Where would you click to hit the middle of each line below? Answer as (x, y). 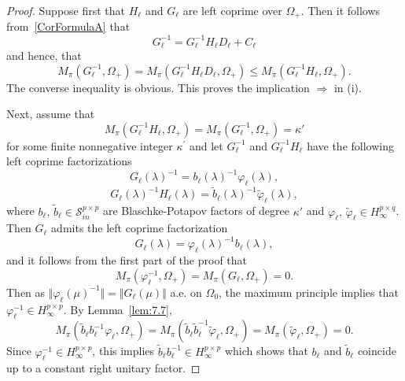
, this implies (123, 351)
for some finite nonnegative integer (90, 145)
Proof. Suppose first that (66, 10)
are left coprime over (232, 10)
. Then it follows (341, 10)
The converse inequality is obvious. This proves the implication (158, 87)
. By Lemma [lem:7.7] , (118, 309)
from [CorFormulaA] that (68, 26)
